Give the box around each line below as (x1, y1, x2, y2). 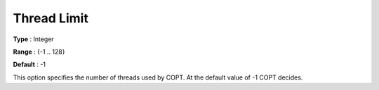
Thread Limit (13, 10, 89, 26)
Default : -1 (13, 60, 46, 69)
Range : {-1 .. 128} (13, 47, 65, 56)
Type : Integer (13, 35, 54, 43)
